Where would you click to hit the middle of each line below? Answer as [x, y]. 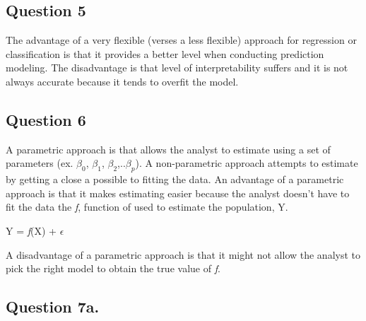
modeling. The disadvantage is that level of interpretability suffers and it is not [177, 68]
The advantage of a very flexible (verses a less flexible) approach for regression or [181, 40]
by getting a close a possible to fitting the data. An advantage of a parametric [175, 179]
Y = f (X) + [31, 230]
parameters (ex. [40, 163]
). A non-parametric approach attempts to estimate [247, 163]
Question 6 [46, 119]
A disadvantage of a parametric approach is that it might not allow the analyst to [183, 254]
